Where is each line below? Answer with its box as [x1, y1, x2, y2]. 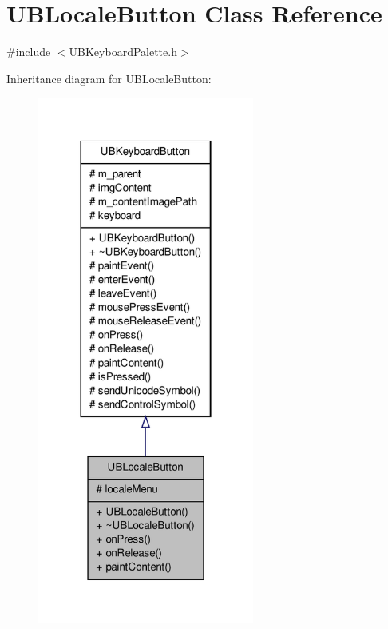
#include [6, 43, 51, 60]
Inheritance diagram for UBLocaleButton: [6, 70, 212, 86]
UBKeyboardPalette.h [69, 43, 177, 60]
